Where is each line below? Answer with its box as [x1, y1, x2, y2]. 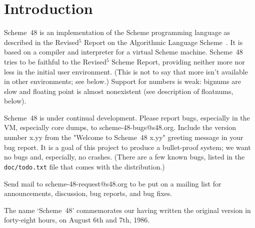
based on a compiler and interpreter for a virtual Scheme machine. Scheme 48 [4, 46, 243, 57]
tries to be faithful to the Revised [4, 56, 106, 66]
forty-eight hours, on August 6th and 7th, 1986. [4, 214, 150, 225]
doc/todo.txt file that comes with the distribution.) [4, 161, 165, 171]
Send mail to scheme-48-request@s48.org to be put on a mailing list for [4, 178, 221, 188]
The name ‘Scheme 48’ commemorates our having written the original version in [4, 204, 251, 215]
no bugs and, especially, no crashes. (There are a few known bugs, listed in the [4, 151, 245, 162]
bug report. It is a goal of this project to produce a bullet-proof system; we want [4, 141, 251, 152]
